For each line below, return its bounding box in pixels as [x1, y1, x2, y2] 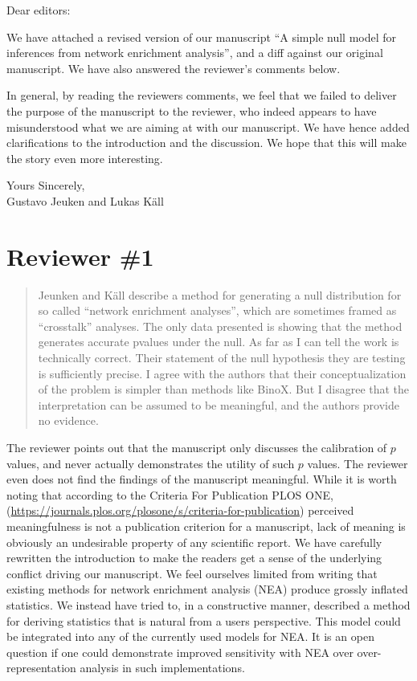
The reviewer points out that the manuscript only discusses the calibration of [6, 439, 387, 455]
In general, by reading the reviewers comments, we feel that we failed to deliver [6, 87, 397, 104]
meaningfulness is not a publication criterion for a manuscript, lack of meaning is [6, 517, 406, 534]
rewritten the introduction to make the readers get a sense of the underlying [6, 549, 382, 566]
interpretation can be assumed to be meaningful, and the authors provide [38, 396, 399, 413]
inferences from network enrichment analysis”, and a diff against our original [6, 44, 383, 61]
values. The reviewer [307, 455, 408, 471]
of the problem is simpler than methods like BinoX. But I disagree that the [38, 381, 410, 398]
